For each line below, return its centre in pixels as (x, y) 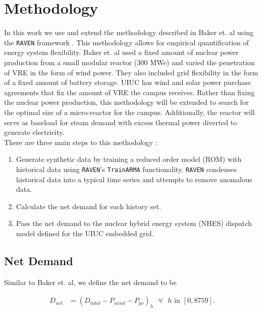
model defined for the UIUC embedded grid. (85, 233)
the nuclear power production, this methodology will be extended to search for (126, 102)
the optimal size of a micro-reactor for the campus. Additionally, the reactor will (129, 112)
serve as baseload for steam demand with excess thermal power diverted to (121, 122)
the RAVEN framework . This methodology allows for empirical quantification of (127, 42)
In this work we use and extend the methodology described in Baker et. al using (129, 32)
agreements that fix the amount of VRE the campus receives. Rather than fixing (129, 92)
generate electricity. (34, 132)
